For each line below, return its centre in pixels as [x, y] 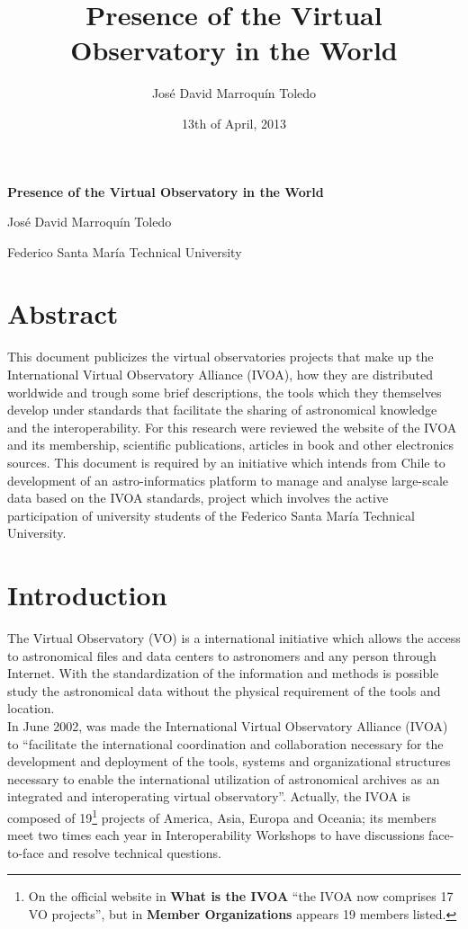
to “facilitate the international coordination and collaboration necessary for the [225, 743]
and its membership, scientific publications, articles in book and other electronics [231, 445]
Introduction [87, 595]
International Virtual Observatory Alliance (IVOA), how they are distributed [220, 374]
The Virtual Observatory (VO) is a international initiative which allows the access [234, 638]
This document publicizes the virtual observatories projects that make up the [220, 357]
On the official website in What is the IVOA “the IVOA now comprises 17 [241, 896]
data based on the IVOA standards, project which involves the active [198, 498]
